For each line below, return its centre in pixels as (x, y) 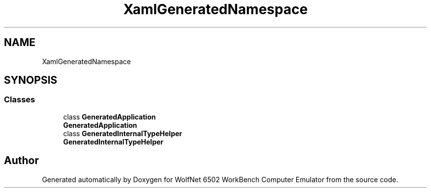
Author (21, 161)
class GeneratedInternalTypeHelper (123, 133)
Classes (20, 100)
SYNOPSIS (31, 80)
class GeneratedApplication (109, 117)
